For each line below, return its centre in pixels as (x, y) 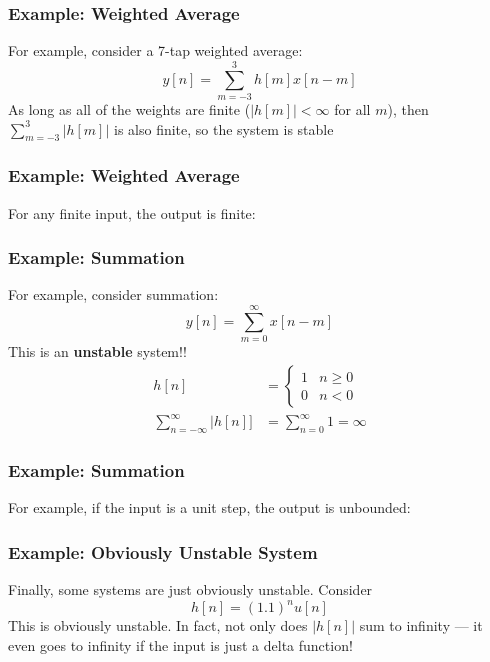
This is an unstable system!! (97, 351)
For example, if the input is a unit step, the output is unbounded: (209, 507)
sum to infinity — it (421, 625)
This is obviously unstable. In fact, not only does (158, 625)
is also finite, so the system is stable (224, 128)
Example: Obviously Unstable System (163, 551)
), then (408, 108)
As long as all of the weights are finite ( (129, 108)
